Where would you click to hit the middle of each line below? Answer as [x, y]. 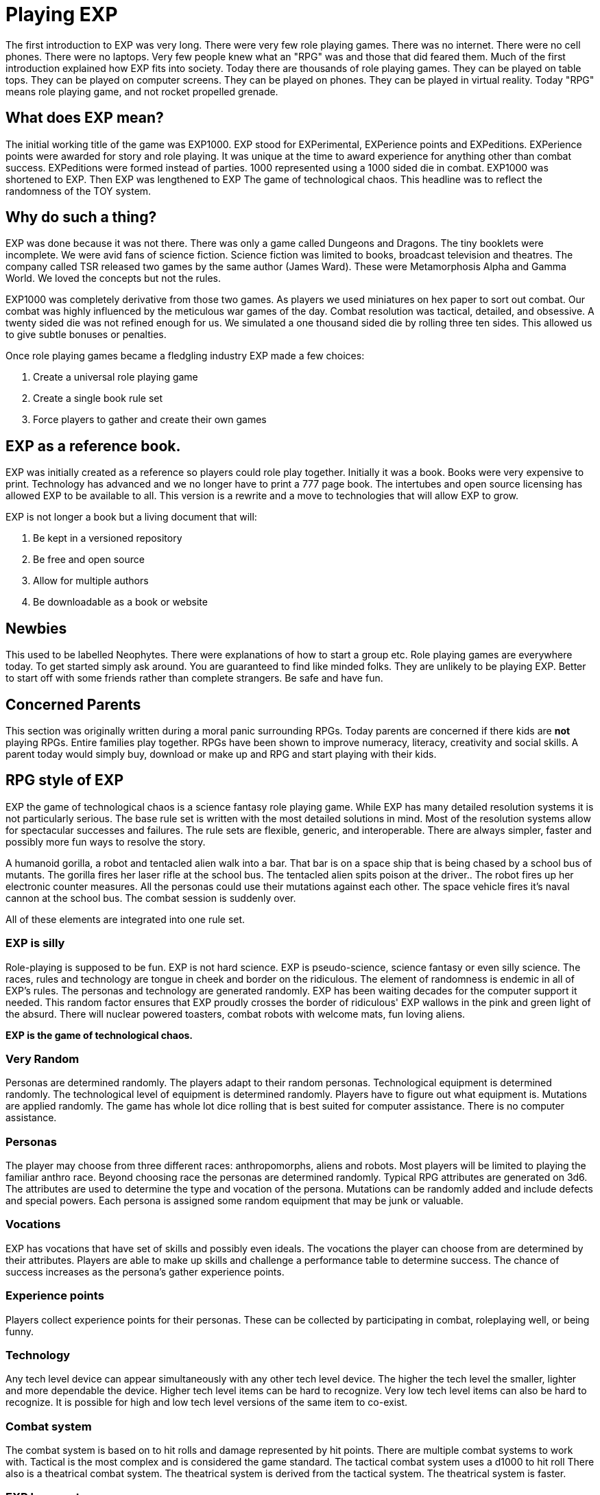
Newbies [36, 628]
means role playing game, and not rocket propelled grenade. [142, 91]
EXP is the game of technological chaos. [99, 1035]
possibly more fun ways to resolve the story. [106, 841]
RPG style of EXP [64, 780]
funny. [20, 1331]
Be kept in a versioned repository [108, 538]
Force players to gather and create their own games [150, 420]
